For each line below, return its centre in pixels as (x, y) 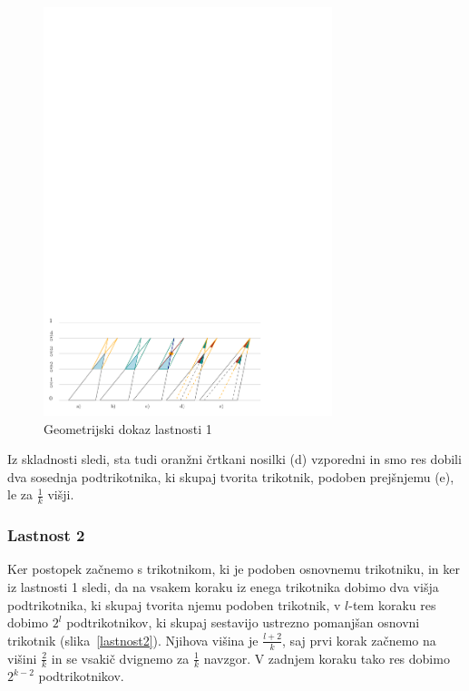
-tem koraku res (392, 604)
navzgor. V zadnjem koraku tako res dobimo (327, 658)
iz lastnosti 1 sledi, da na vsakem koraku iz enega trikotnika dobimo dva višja (223, 586)
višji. (61, 494)
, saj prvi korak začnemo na (359, 640)
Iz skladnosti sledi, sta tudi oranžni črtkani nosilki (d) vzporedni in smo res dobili (234, 459)
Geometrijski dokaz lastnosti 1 (128, 428)
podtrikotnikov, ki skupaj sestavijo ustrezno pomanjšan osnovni (243, 622)
